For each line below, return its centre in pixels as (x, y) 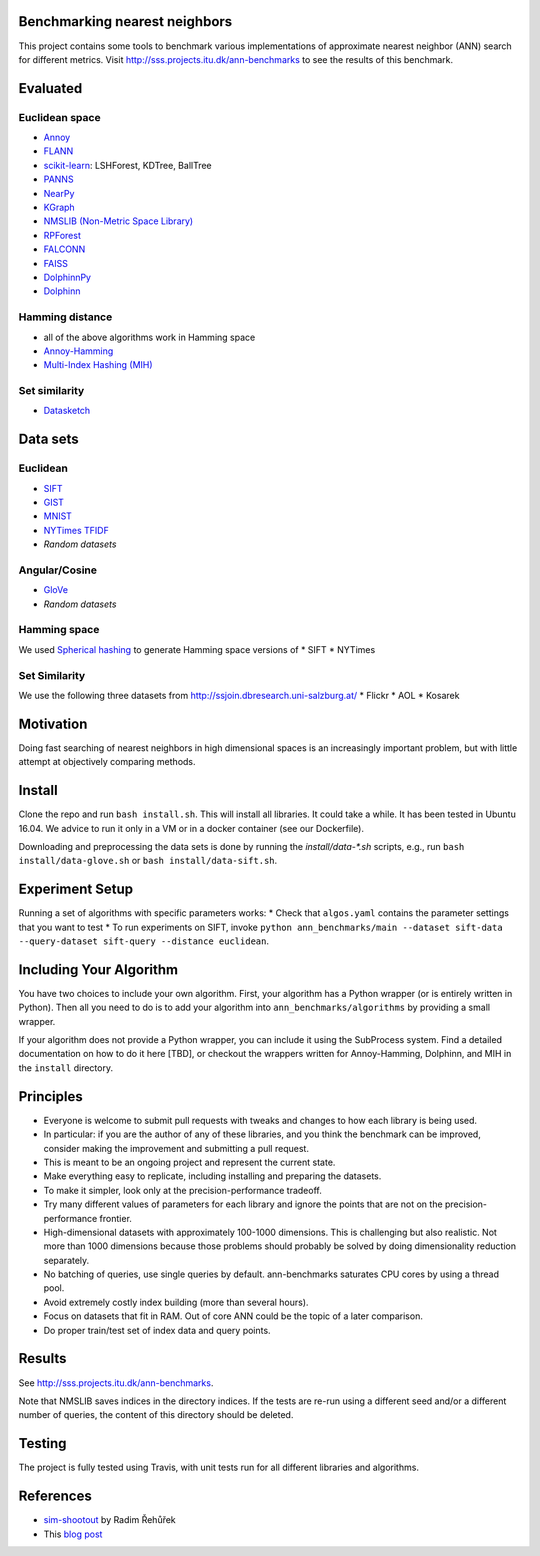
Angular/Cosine (58, 570)
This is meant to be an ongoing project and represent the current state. (189, 1162)
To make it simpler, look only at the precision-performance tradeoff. (182, 1190)
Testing (42, 1443)
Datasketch (67, 411)
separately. (66, 1260)
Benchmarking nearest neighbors (125, 21)
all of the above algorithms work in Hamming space (149, 337)
